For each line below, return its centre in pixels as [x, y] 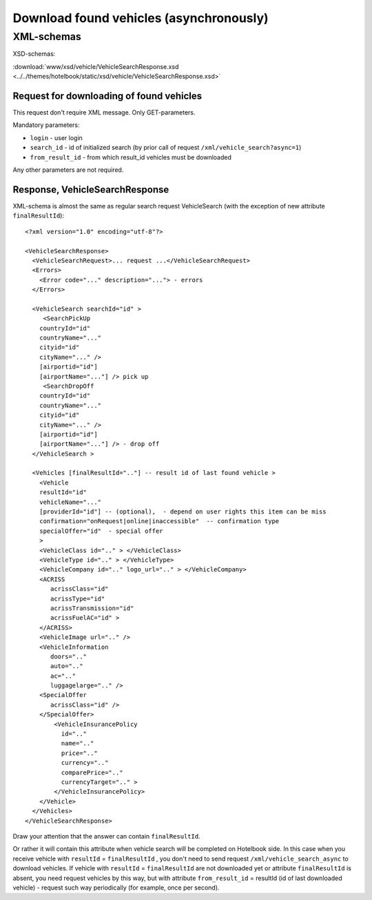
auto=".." [67, 666]
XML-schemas [47, 37]
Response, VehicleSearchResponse [91, 189]
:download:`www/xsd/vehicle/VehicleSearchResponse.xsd [96, 66]
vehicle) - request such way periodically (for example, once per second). [116, 888]
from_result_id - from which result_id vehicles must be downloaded [131, 157]
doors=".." [69, 656]
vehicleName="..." [70, 502]
